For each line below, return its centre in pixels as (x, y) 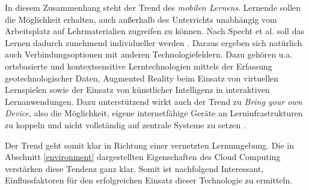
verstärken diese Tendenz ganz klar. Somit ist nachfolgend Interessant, (134, 168)
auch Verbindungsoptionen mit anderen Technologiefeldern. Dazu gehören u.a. (149, 54)
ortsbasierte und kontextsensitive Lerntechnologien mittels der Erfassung (139, 66)
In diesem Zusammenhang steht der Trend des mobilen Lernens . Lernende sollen (153, 7)
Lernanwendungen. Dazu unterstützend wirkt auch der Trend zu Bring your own (154, 101)
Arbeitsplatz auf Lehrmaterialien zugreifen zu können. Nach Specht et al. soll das (154, 31)
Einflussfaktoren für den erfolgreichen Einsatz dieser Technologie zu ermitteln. (149, 180)
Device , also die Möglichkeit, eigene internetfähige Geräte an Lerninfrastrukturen (154, 113)
